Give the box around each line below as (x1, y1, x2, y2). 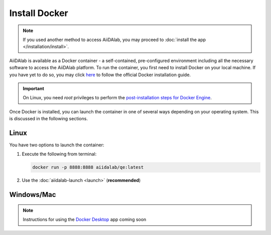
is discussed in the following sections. (9, 116, 88, 122)
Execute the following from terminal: (22, 151, 97, 157)
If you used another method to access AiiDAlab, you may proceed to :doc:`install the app (23, 37, 206, 43)
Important (23, 85, 45, 91)
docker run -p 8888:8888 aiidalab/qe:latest (32, 164, 144, 170)
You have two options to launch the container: (9, 142, 104, 148)
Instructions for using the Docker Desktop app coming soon (23, 216, 147, 222)
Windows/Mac (9, 190, 56, 199)
